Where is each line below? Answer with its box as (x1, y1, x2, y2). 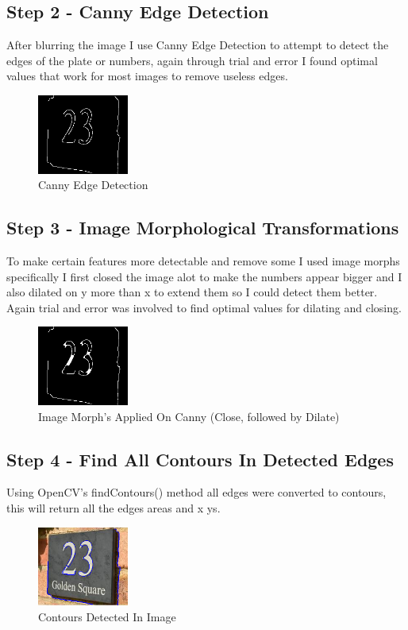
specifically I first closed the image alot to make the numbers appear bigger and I (6, 268, 402, 284)
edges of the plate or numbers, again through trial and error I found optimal (6, 52, 378, 68)
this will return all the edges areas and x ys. (6, 499, 221, 516)
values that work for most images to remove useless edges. (6, 68, 288, 84)
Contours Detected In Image (38, 608, 176, 624)
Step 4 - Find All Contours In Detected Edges (6, 446, 394, 471)
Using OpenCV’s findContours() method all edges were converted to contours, (6, 484, 387, 501)
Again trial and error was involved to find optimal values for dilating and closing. (6, 299, 402, 315)
